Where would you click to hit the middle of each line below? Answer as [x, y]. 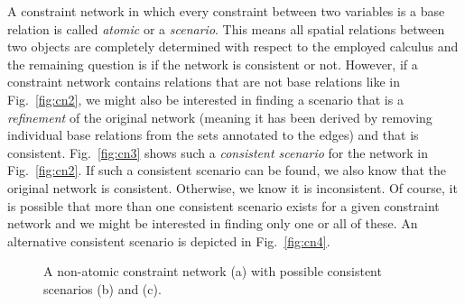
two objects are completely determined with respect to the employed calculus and [233, 46]
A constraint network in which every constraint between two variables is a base [226, 11]
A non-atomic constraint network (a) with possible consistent [213, 271]
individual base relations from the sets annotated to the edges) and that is [213, 135]
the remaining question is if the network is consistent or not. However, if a [213, 64]
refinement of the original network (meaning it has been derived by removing [220, 117]
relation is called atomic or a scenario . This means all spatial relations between [226, 28]
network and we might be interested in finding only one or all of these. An [213, 223]
